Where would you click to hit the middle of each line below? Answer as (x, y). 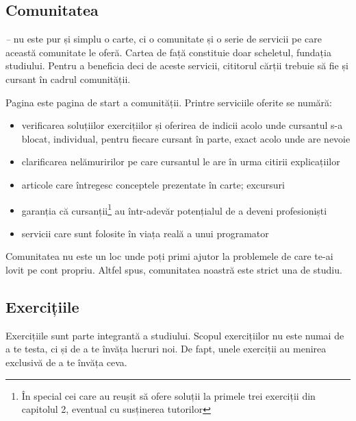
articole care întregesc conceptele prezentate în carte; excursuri (153, 184)
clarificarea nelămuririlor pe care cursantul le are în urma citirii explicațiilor (181, 161)
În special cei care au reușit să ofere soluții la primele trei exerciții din (168, 395)
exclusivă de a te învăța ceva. (66, 362)
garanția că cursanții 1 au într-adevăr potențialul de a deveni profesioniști (174, 209)
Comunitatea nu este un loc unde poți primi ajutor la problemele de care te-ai (169, 256)
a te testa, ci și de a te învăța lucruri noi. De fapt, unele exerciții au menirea (166, 349)
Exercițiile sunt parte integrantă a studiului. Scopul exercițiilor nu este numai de (175, 335)
